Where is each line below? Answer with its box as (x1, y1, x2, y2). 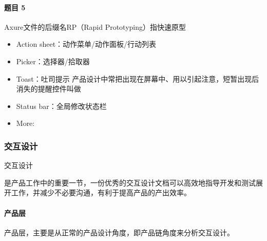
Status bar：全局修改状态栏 (16, 100, 107, 111)
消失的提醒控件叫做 (16, 83, 81, 94)
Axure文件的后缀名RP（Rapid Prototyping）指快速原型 (4, 21, 186, 32)
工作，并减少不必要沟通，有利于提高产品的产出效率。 (11, 187, 191, 198)
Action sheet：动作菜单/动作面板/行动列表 (16, 39, 157, 49)
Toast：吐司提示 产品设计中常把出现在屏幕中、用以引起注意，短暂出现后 (16, 73, 259, 84)
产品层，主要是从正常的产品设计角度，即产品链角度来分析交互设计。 (4, 227, 234, 237)
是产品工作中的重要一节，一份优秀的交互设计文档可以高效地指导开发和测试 (4, 177, 256, 188)
